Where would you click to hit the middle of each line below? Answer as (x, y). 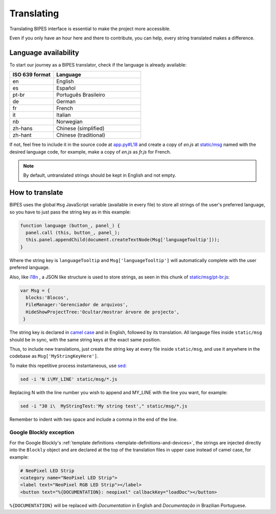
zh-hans (22, 128)
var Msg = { (35, 290)
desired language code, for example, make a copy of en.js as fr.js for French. (90, 152)
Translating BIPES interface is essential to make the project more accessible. (90, 29)
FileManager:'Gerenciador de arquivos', (77, 305)
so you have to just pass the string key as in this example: (70, 212)
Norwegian (70, 122)
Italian (64, 115)
